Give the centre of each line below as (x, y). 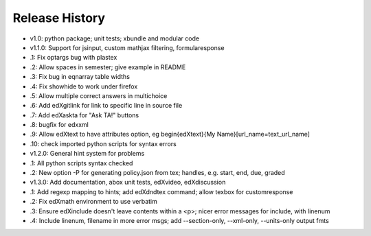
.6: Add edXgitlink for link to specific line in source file (106, 106)
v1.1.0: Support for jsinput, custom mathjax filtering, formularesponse (127, 47)
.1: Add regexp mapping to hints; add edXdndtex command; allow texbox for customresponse (161, 191)
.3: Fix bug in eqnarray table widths (80, 77)
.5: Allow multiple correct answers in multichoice (99, 95)
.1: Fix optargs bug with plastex (74, 58)
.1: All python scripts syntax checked (81, 163)
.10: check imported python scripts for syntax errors (103, 143)
